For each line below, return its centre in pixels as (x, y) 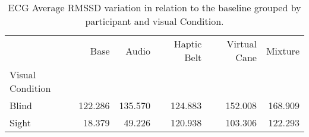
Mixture (283, 50)
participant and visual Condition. (154, 21)
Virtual (242, 44)
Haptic (188, 44)
